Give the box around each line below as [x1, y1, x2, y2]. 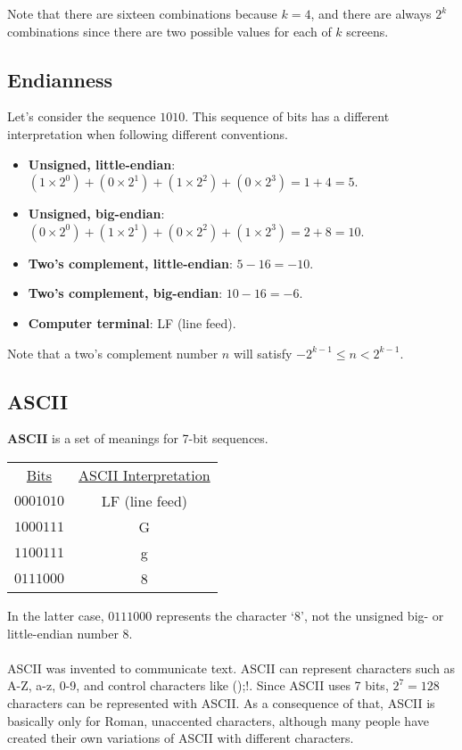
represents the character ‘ [155, 606, 294, 624]
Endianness [7, 65, 113, 93]
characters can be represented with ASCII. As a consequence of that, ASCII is [7, 693, 435, 712]
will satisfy [233, 343, 293, 362]
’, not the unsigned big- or [301, 606, 444, 624]
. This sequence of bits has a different [185, 107, 390, 126]
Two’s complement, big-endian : [28, 284, 223, 302]
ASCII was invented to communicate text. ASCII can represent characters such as [7, 658, 456, 677]
